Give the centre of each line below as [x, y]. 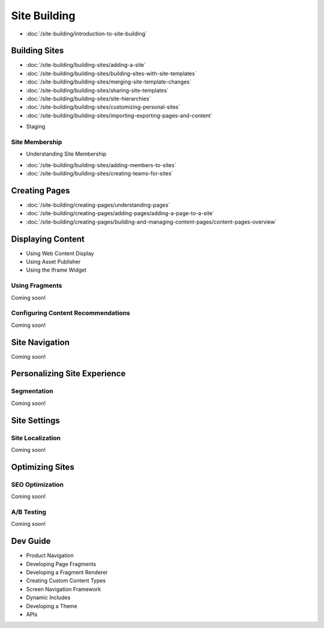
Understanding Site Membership [66, 154]
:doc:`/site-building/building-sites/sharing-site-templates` [97, 90]
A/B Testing [28, 512]
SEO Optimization [37, 484]
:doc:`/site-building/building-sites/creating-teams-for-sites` [100, 174]
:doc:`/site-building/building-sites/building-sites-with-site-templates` [111, 73]
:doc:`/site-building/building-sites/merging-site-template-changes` [109, 82]
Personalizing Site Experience [68, 373]
